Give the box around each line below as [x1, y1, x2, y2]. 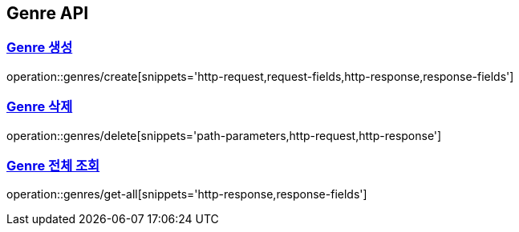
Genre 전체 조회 [6, 157, 100, 174]
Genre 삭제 [6, 98, 73, 115]
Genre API [6, 3, 89, 23]
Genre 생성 [6, 39, 73, 56]
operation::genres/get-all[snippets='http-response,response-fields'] [6, 187, 367, 202]
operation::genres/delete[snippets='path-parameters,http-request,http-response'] [6, 128, 442, 142]
